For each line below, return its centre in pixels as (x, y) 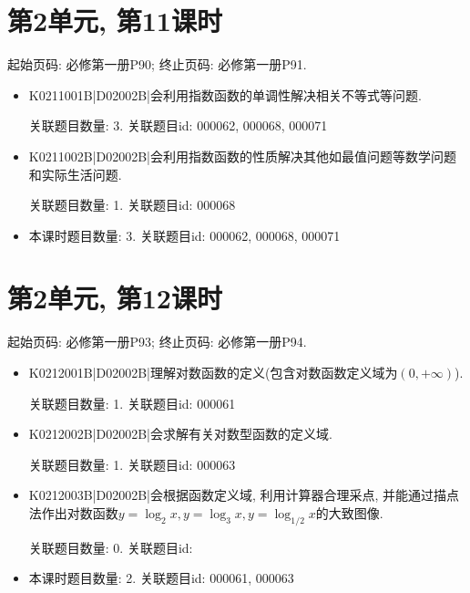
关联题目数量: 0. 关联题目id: (111, 547)
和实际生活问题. (75, 174)
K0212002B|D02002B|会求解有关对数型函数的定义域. (180, 434)
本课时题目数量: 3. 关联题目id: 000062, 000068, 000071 (184, 235)
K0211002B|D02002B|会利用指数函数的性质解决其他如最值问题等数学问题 (242, 156)
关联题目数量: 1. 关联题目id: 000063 (132, 464)
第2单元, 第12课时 (115, 298)
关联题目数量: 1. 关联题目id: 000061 (132, 403)
